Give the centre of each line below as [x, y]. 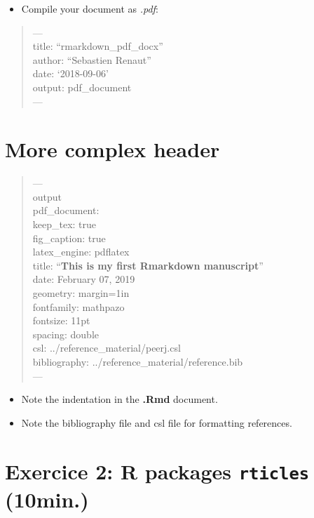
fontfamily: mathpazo [78, 306]
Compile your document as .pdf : [90, 8]
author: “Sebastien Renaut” [92, 59]
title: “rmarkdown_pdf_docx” [98, 46]
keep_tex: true [64, 224]
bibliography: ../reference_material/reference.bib [138, 361]
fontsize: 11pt [61, 320]
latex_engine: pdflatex [81, 252]
